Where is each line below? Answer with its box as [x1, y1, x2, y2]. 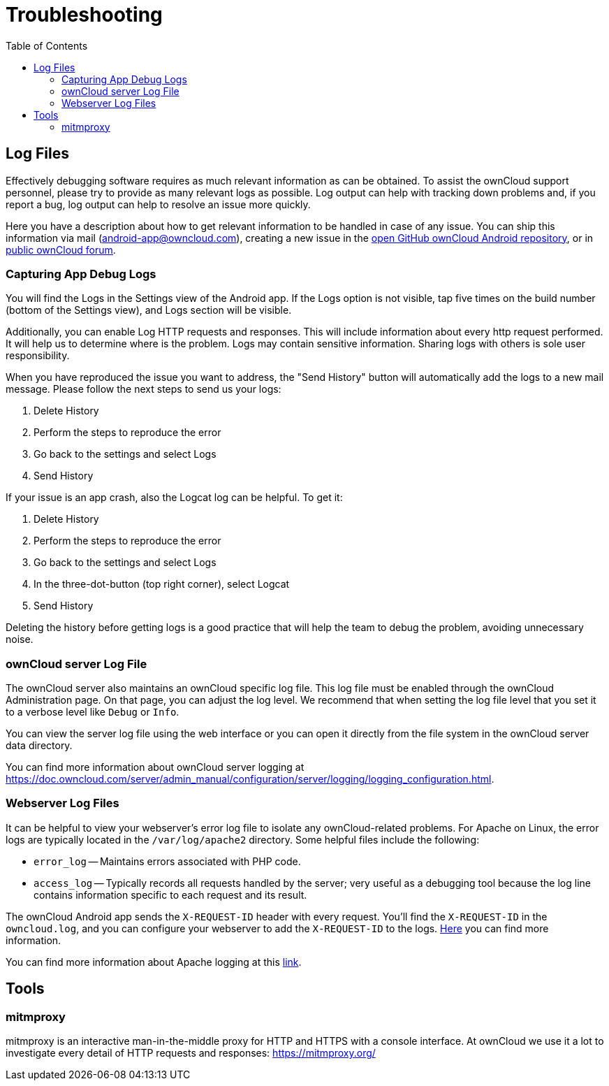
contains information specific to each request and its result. [34, 888, 307, 901]
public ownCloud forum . [6, 243, 116, 256]
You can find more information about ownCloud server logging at [6, 761, 304, 774]
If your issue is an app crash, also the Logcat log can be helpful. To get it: [6, 491, 343, 504]
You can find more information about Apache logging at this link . [6, 955, 302, 968]
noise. [6, 633, 34, 646]
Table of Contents [6, 39, 88, 52]
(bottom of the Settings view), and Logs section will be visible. [6, 304, 292, 317]
